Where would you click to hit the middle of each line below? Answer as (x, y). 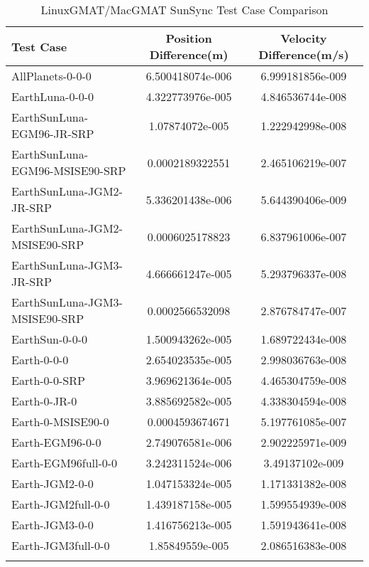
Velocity (304, 38)
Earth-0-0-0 (40, 360)
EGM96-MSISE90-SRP (69, 170)
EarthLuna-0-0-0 (53, 96)
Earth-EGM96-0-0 (56, 442)
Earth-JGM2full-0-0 (61, 504)
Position (189, 38)
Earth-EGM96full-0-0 (65, 463)
